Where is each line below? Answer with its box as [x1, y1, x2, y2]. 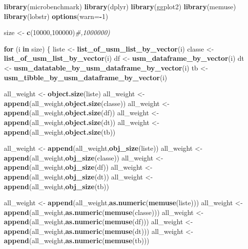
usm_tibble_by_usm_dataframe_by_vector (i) [4, 72, 167, 82]
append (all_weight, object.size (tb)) [4, 126, 116, 137]
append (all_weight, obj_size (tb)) [4, 181, 109, 191]
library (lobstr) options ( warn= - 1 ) [4, 11, 108, 21]
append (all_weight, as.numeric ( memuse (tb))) [4, 235, 149, 246]
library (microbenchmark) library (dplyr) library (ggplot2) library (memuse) [4, 1, 236, 11]
